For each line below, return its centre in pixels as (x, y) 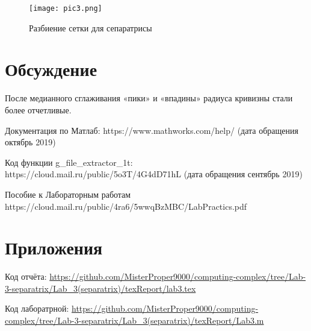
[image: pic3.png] (66, 8)
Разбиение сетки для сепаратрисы (91, 27)
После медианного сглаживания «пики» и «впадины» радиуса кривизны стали (149, 98)
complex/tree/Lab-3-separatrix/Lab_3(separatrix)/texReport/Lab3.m (134, 320)
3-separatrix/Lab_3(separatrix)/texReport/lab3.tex (100, 288)
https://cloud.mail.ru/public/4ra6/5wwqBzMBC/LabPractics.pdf (126, 206)
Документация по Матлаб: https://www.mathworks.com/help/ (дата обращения (152, 130)
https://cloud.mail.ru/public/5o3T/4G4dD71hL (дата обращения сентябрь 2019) (154, 174)
